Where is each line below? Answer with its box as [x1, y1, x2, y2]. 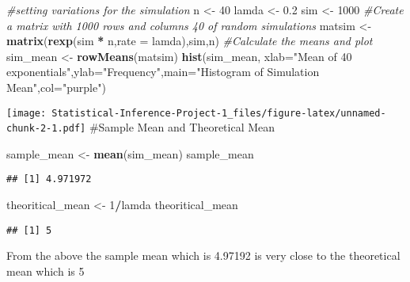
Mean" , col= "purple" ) [6, 78, 106, 95]
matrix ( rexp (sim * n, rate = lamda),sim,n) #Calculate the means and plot [6, 32, 373, 49]
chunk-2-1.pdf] [6, 123, 86, 135]
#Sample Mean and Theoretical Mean [89, 119, 275, 135]
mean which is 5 [6, 262, 85, 279]
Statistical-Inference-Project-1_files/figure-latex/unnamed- [51, 107, 386, 119]
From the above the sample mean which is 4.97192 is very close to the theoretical [6, 247, 401, 264]
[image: [6, 107, 47, 119]
